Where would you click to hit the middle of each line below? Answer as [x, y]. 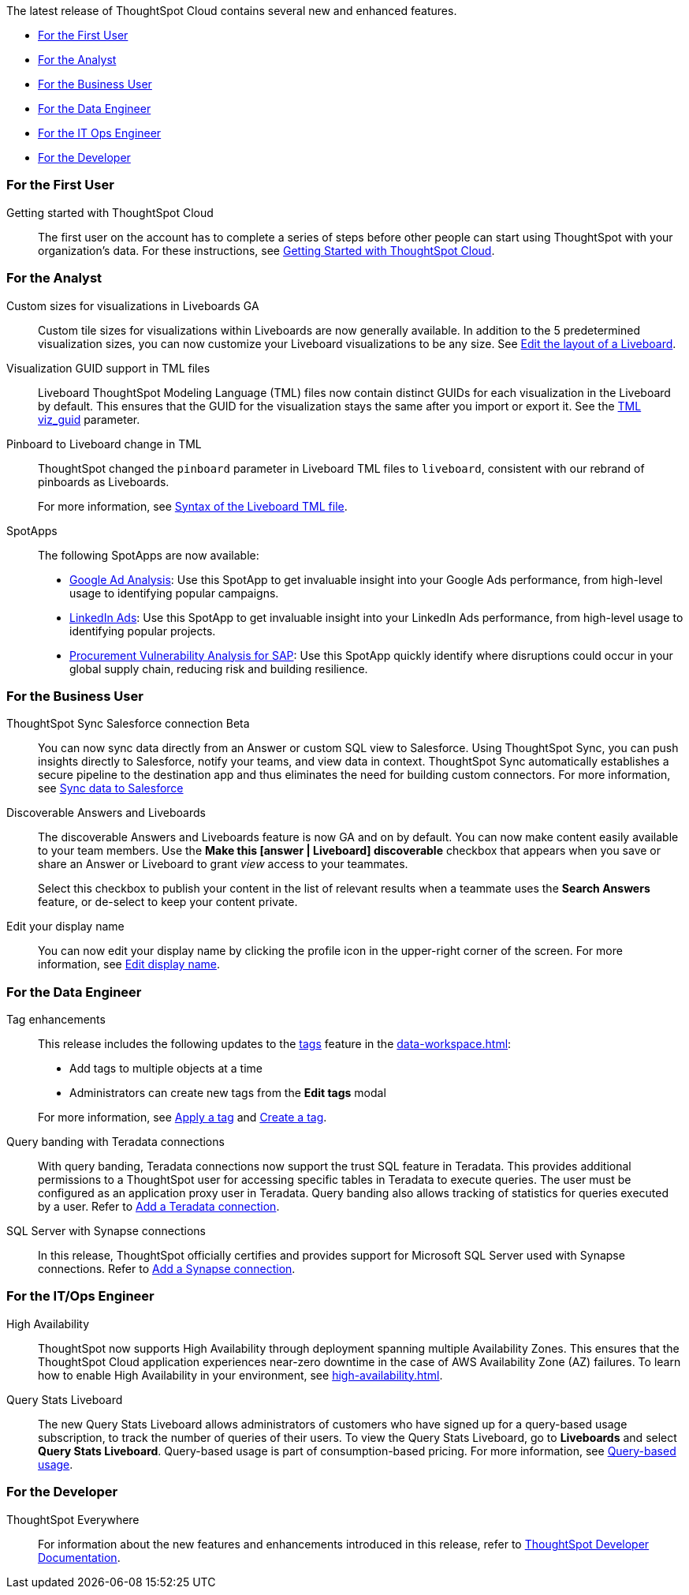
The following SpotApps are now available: [149, 555]
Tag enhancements [56, 1019]
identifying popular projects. [143, 631]
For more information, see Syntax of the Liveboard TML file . [193, 506]
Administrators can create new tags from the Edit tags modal [228, 1093]
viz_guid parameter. [89, 419]
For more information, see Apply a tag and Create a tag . [182, 1117]
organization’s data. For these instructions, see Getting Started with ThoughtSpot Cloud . [266, 250]
